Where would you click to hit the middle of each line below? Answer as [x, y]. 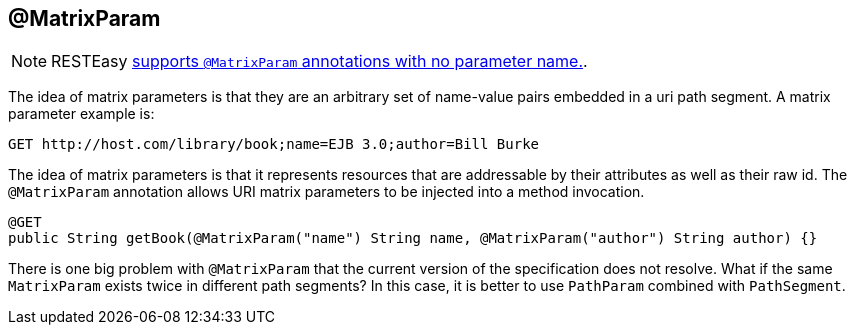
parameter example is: [81, 114]
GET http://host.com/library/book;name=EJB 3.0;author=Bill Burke [274, 144]
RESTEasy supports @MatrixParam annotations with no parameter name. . [319, 61]
